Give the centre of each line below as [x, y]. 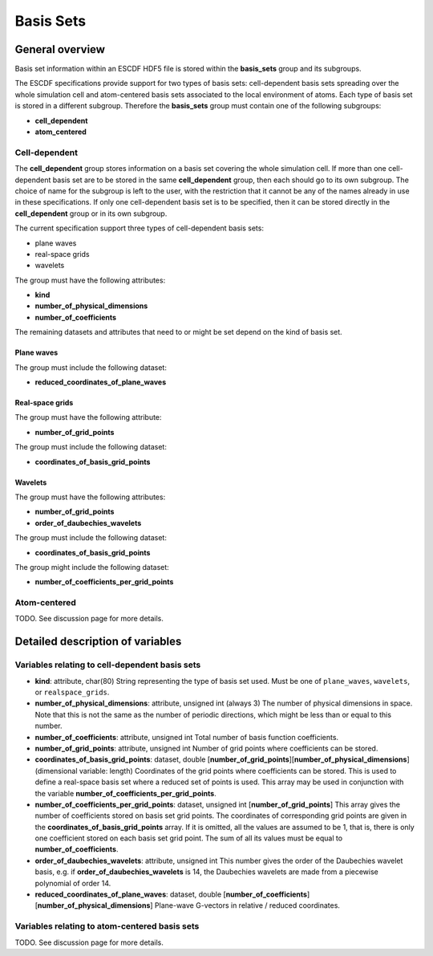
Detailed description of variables [98, 642]
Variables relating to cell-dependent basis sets [108, 665]
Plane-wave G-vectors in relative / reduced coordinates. [247, 905]
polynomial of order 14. [73, 883]
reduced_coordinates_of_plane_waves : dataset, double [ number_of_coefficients [171, 894]
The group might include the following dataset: [92, 567]
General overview [60, 49]
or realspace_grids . [72, 692]
